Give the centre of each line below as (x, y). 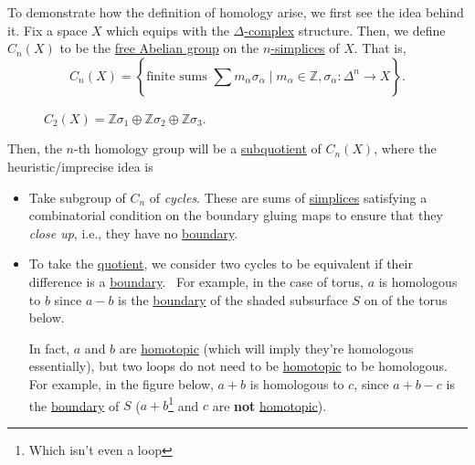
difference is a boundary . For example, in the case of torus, (196, 281)
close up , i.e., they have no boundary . (133, 232)
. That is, (380, 48)
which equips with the (168, 30)
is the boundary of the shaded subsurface (233, 299)
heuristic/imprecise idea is (80, 166)
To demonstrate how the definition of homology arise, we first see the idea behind (236, 12)
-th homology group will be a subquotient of (197, 148)
